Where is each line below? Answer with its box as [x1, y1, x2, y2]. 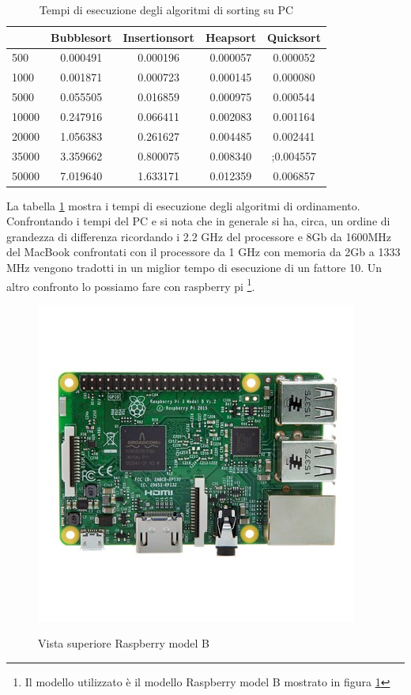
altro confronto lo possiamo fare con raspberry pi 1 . [6, 275, 255, 294]
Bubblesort [51, 28, 112, 45]
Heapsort [205, 28, 256, 45]
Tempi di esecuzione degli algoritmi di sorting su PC [39, 2, 294, 17]
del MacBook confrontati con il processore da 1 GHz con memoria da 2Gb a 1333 [6, 244, 401, 260]
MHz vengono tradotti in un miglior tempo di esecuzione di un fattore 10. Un [6, 259, 383, 275]
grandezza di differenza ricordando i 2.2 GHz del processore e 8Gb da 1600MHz [6, 228, 392, 244]
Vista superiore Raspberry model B [38, 635, 209, 652]
